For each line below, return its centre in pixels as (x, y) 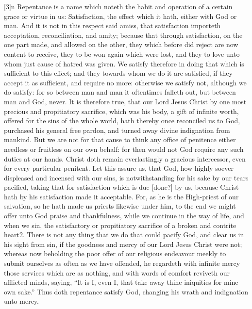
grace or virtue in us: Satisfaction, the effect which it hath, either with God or (120, 16)
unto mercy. (21, 301)
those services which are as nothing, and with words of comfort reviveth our (117, 272)
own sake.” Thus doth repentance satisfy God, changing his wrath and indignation (126, 291)
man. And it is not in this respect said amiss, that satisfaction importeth (112, 25)
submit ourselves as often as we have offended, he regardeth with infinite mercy (122, 263)
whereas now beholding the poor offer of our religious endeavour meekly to (115, 253)
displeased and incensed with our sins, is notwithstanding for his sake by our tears (126, 177)
